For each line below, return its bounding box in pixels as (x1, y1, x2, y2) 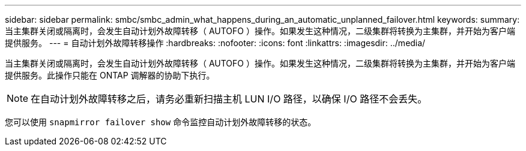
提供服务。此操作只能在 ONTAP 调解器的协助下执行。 (5, 70, 215, 80)
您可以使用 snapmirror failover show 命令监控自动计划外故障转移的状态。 (5, 117, 316, 127)
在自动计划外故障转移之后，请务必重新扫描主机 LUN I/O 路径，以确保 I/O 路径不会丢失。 (31, 93, 428, 105)
